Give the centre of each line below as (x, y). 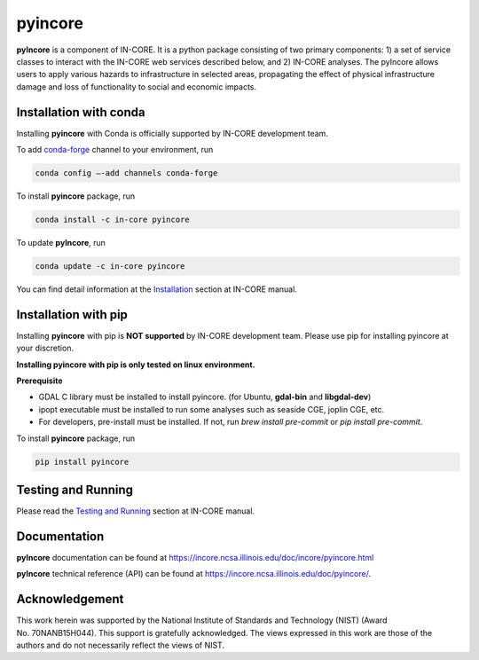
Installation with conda (81, 112)
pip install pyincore (82, 462)
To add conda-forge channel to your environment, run (115, 150)
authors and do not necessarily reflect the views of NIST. (121, 645)
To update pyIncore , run (61, 242)
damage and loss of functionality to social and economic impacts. (137, 86)
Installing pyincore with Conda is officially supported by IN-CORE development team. (172, 133)
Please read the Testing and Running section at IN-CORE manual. (136, 511)
